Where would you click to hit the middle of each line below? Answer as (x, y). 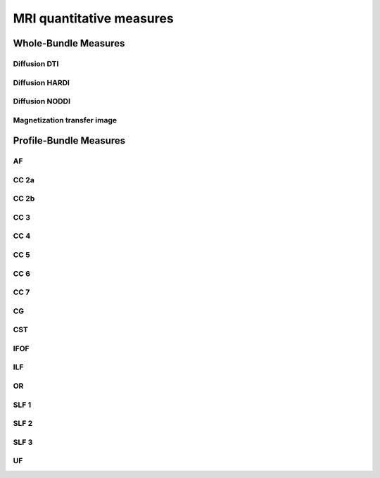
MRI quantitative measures (93, 18)
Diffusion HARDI (42, 82)
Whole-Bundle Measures (69, 43)
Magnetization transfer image (65, 120)
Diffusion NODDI (42, 101)
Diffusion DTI (36, 63)
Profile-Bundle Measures (69, 141)
